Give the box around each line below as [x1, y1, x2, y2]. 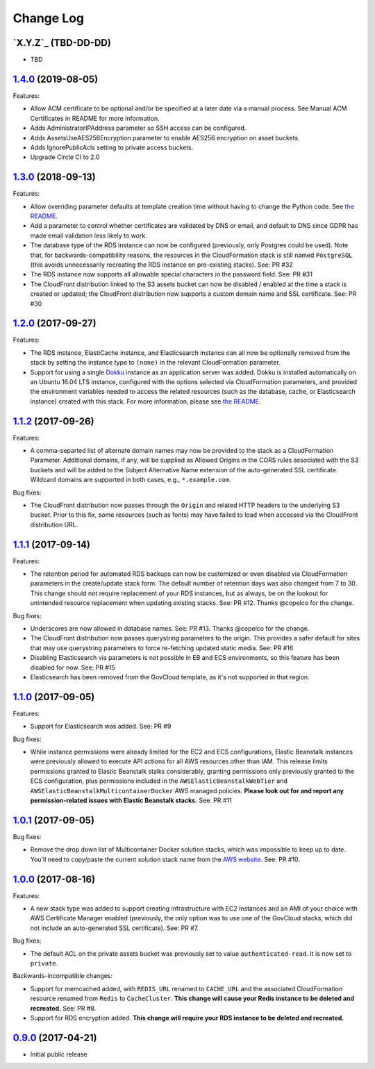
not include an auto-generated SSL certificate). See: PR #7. [30, 924, 199, 932]
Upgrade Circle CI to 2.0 [30, 153, 100, 161]
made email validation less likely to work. [30, 231, 147, 240]
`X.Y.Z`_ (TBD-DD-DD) [12, 37, 111, 49]
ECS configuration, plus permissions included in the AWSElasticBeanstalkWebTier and [30, 777, 287, 785]
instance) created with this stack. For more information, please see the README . [30, 397, 261, 406]
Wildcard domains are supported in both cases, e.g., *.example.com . [30, 476, 232, 484]
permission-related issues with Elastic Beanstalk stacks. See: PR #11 [30, 796, 232, 805]
